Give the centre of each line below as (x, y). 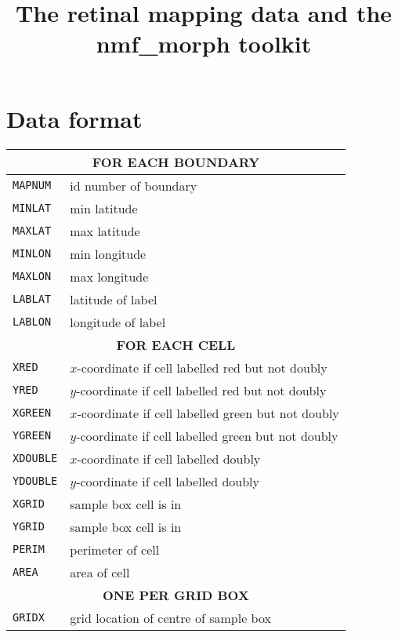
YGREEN (32, 435)
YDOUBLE (35, 481)
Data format (74, 118)
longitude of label (118, 322)
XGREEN (32, 413)
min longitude (108, 253)
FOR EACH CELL (176, 344)
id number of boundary (134, 185)
